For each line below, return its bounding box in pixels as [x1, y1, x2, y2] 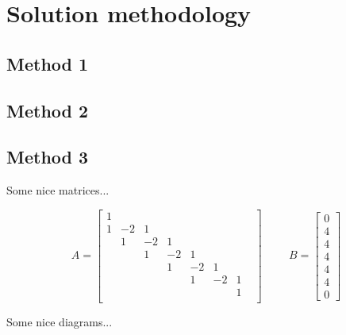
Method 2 [6, 98, 89, 122]
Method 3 [6, 144, 89, 169]
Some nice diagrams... [6, 313, 113, 329]
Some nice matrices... [6, 182, 110, 198]
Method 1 [6, 51, 89, 75]
